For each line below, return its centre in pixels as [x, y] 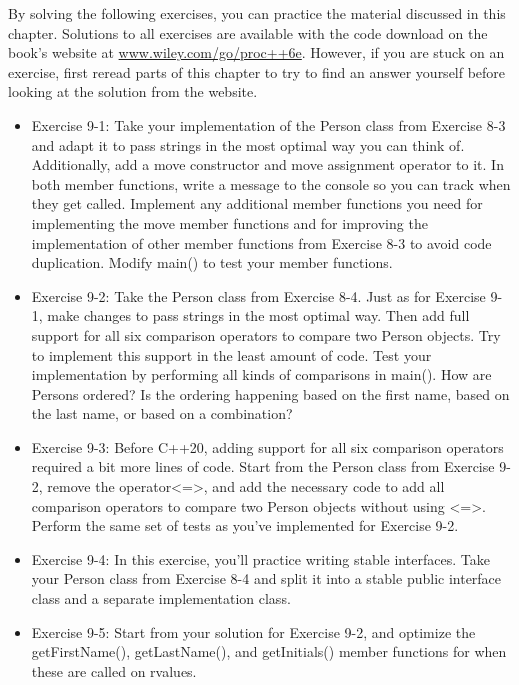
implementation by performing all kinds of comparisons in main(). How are [261, 374]
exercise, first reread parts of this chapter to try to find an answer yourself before [257, 71]
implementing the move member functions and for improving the [229, 222]
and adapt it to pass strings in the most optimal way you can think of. [248, 144]
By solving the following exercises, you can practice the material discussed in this [257, 13]
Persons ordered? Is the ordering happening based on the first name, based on [270, 393]
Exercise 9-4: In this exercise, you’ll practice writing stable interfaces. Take [260, 558]
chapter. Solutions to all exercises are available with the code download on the [248, 32]
